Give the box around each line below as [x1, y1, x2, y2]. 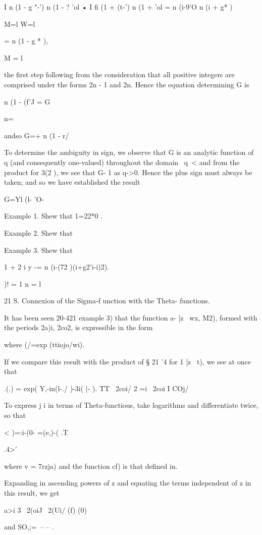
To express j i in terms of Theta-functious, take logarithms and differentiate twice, [4, 400, 258, 410]
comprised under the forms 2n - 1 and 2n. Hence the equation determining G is [4, 79, 249, 89]
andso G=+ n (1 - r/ [4, 130, 69, 140]
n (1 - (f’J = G [4, 96, 50, 106]
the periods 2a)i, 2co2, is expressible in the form [4, 322, 153, 333]
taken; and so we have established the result [4, 177, 140, 187]
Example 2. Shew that [4, 227, 73, 238]
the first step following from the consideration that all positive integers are [4, 69, 235, 80]
